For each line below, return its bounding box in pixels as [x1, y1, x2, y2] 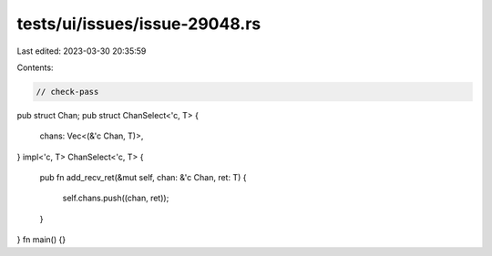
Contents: [16, 62, 54, 73]
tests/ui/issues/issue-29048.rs [16, 14, 261, 34]
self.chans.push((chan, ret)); [62, 192, 169, 204]
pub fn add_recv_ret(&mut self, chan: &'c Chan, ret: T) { [39, 172, 247, 183]
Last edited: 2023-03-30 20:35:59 [16, 46, 147, 56]
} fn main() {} [16, 234, 67, 245]
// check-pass [36, 87, 99, 97]
